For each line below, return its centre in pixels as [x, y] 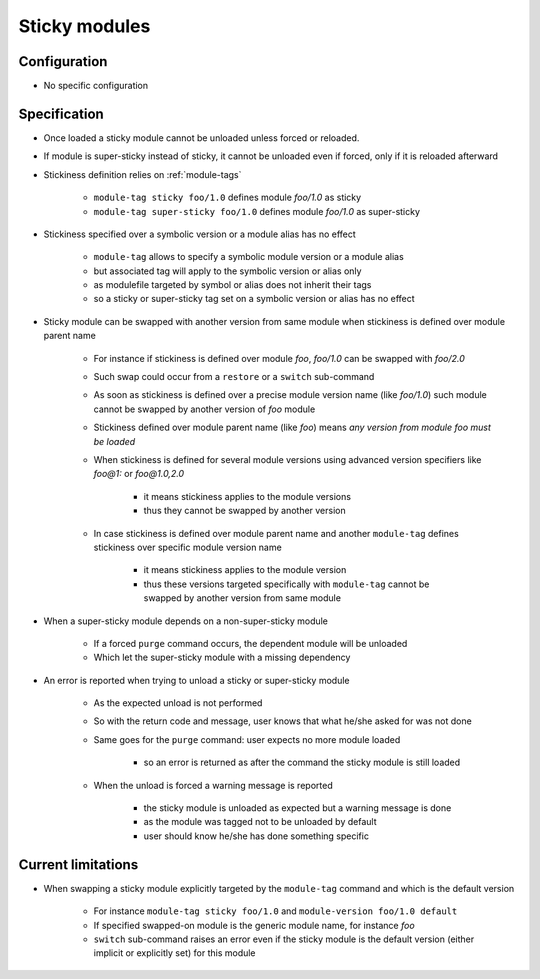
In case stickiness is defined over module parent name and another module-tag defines [276, 533]
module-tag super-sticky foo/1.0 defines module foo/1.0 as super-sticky [256, 211]
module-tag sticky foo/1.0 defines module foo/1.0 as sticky [227, 197]
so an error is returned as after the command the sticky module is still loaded [302, 762]
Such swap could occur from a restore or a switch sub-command [234, 377]
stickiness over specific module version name [187, 547]
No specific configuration [96, 86]
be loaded [114, 441]
